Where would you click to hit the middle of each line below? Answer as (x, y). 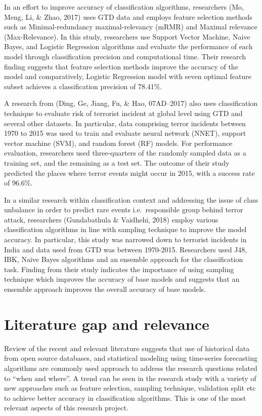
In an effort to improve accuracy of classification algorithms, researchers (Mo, (124, 7)
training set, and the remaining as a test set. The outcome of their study (117, 162)
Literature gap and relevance (107, 324)
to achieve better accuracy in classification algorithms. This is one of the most (125, 398)
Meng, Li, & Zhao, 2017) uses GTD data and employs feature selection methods (128, 16)
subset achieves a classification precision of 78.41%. (83, 86)
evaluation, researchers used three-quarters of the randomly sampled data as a (125, 153)
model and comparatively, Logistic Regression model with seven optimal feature (128, 76)
